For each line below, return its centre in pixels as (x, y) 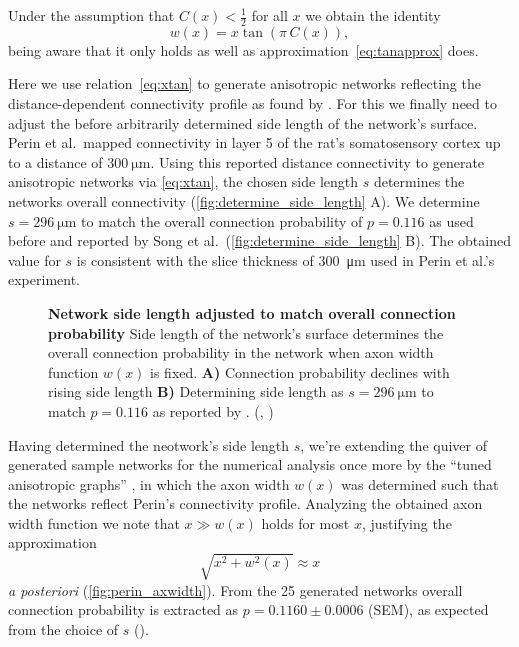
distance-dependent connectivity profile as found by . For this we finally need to (252, 103)
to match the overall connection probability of (222, 220)
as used (451, 220)
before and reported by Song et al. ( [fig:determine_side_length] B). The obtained (259, 240)
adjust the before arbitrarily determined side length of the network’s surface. (243, 122)
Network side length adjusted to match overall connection (252, 312)
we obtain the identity (373, 15)
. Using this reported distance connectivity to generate (317, 161)
